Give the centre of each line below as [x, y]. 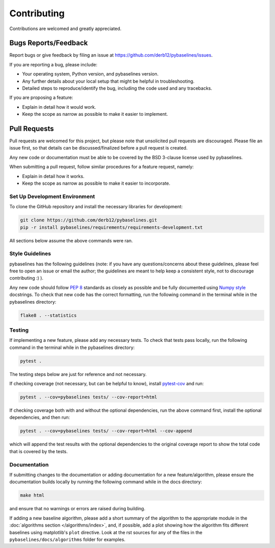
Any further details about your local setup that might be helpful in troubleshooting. [108, 81]
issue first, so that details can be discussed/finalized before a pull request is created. [99, 148]
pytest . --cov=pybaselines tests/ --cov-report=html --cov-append [106, 431]
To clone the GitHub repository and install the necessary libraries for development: [96, 207]
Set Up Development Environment [52, 196]
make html [32, 495]
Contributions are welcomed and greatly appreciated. [65, 29]
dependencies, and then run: [40, 417]
